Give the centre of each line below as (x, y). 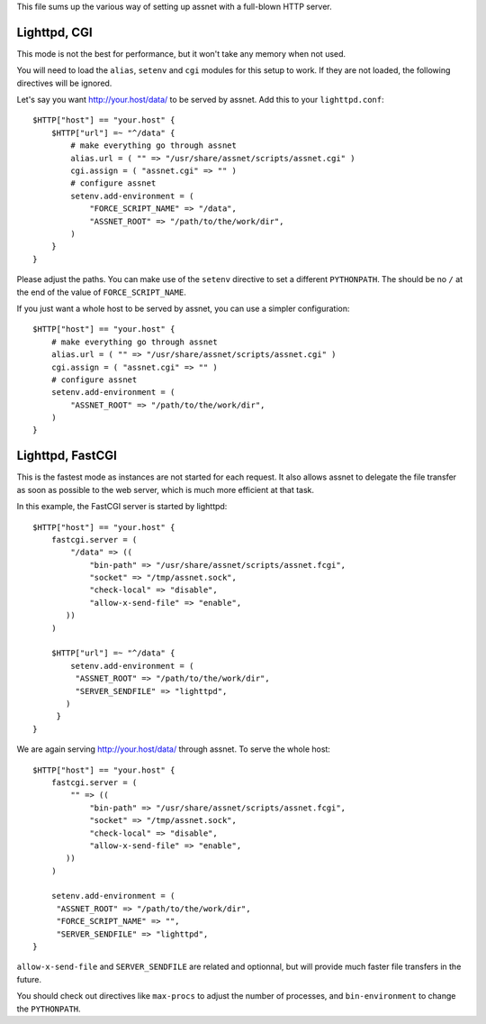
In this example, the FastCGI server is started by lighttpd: (122, 507)
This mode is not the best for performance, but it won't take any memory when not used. (181, 53)
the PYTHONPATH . (49, 1009)
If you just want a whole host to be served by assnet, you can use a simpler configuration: (183, 308)
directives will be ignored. (64, 83)
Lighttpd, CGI (55, 32)
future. (29, 979)
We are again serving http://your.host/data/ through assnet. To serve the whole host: (173, 749)
